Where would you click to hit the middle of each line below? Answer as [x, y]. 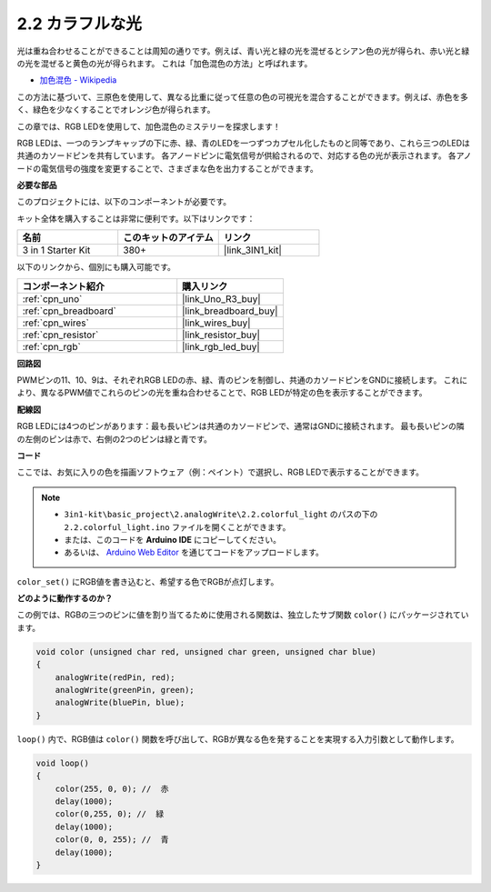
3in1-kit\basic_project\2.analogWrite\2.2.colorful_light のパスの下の [221, 515]
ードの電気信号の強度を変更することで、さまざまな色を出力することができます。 [167, 168]
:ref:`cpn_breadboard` [70, 311]
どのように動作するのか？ [65, 598]
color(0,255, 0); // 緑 [110, 814]
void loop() [63, 763]
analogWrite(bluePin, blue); [120, 703]
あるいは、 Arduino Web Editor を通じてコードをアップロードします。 [194, 552]
